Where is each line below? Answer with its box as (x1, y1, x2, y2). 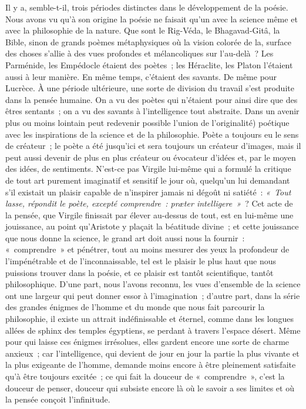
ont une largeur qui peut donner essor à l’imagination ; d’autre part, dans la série (5, 289, 300, 301)
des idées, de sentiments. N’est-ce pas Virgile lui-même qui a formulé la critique (5, 162, 291, 175)
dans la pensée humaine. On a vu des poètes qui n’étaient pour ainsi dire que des (5, 93, 298, 105)
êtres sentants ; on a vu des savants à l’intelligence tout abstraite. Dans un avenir (5, 105, 300, 117)
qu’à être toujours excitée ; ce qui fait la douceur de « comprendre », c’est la (5, 370, 285, 382)
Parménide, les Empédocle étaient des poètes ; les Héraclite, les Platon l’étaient (5, 58, 293, 71)
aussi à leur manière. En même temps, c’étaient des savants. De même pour (5, 70, 277, 82)
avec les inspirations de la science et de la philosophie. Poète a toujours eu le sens (5, 128, 299, 140)
